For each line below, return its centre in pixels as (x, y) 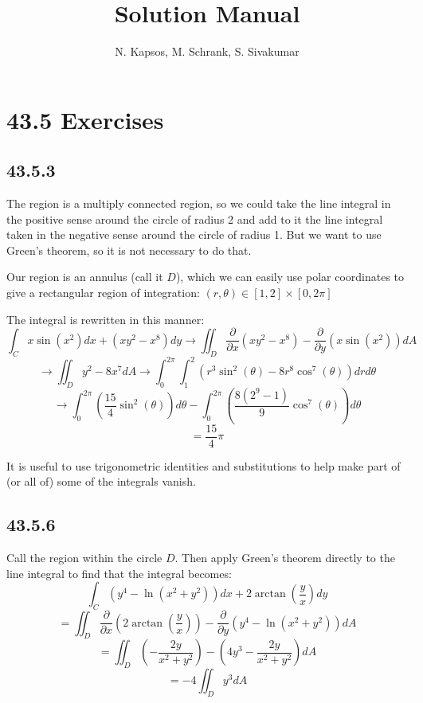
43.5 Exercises (85, 119)
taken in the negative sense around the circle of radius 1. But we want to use (194, 234)
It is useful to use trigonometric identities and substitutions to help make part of (204, 465)
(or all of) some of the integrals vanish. (101, 481)
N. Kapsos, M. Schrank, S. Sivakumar (207, 51)
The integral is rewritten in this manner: (106, 319)
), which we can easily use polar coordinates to (290, 277)
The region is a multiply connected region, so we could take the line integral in (199, 203)
